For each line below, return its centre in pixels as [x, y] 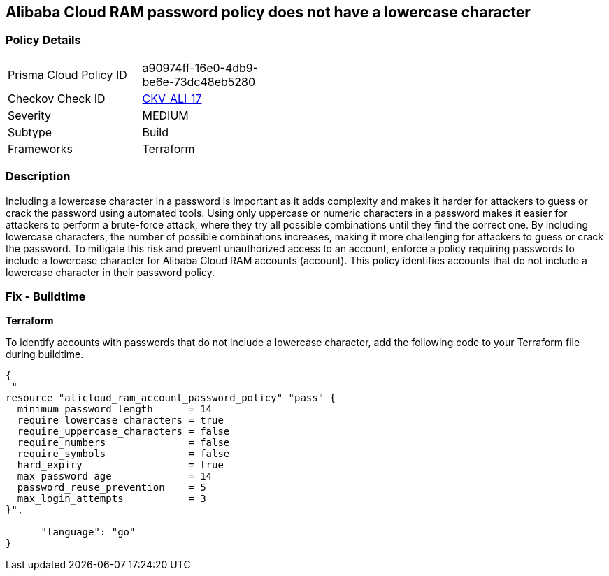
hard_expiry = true [120, 465]
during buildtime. [45, 354]
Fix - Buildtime [46, 296]
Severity [29, 115]
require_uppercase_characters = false [123, 432]
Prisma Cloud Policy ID [67, 74]
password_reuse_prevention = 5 [112, 488]
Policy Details [43, 40]
